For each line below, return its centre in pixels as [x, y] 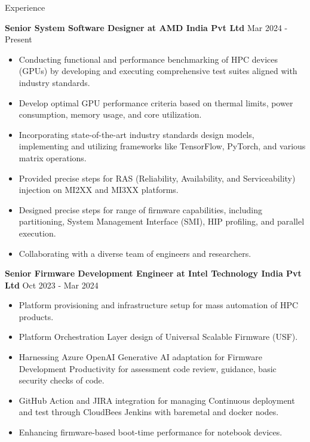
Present [19, 39]
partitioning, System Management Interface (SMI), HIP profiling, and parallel [162, 221]
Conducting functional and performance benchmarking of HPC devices [148, 59]
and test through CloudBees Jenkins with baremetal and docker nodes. [149, 412]
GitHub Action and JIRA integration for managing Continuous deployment [157, 400]
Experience [25, 7]
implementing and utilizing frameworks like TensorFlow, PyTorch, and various [162, 146]
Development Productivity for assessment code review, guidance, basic [148, 368]
